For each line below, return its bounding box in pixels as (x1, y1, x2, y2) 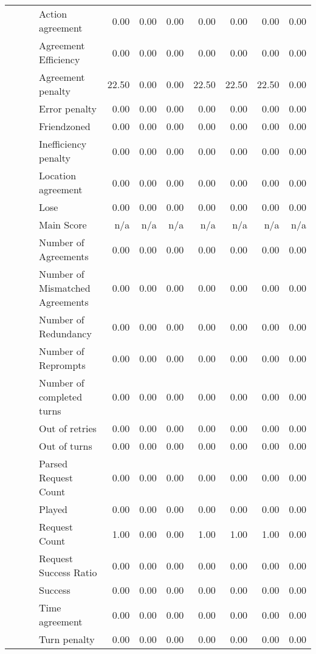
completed (39, 390, 83, 404)
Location (39, 168, 77, 182)
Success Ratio (39, 565, 97, 579)
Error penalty (39, 102, 97, 115)
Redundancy (39, 326, 92, 340)
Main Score (39, 218, 87, 232)
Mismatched (39, 281, 91, 295)
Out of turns (39, 439, 92, 453)
